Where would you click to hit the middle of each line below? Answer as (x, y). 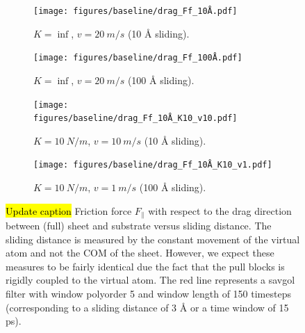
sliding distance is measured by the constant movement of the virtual (153, 239)
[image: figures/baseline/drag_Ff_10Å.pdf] (135, 11)
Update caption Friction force (69, 210)
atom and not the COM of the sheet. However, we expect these (140, 253)
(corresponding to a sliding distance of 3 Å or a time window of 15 (147, 307)
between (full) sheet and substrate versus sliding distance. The (139, 226)
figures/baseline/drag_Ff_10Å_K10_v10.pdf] (135, 119)
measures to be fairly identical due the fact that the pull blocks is (145, 266)
